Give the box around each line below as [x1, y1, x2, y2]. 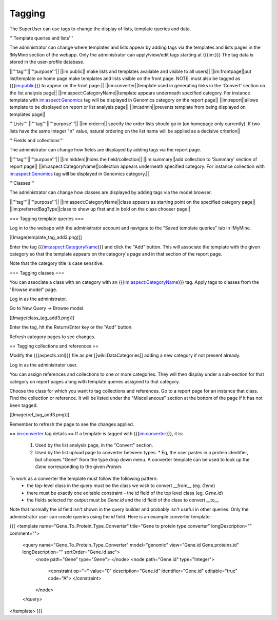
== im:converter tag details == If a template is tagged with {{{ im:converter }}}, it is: [9, 430, 183, 436]
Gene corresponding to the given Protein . [35, 463, 123, 470]
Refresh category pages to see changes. [9, 334, 96, 340]
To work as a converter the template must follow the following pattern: [9, 475, 158, 481]
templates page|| [9, 111, 46, 118]
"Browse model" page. [9, 286, 57, 293]
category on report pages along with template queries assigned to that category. [9, 378, 180, 384]
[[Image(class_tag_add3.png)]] [9, 315, 74, 321]
